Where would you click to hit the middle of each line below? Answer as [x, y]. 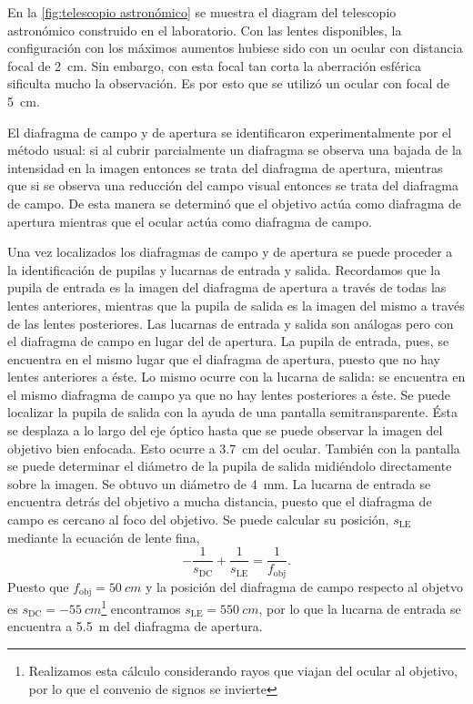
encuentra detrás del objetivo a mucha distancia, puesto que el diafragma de [220, 501]
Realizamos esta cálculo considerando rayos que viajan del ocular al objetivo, [243, 671]
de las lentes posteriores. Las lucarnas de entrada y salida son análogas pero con [231, 323]
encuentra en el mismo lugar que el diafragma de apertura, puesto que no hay [224, 358]
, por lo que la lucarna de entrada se [360, 608]
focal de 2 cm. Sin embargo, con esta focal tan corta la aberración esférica [214, 65]
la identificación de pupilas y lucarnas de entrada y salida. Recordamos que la [224, 269]
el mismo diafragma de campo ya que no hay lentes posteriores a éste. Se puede [229, 394]
